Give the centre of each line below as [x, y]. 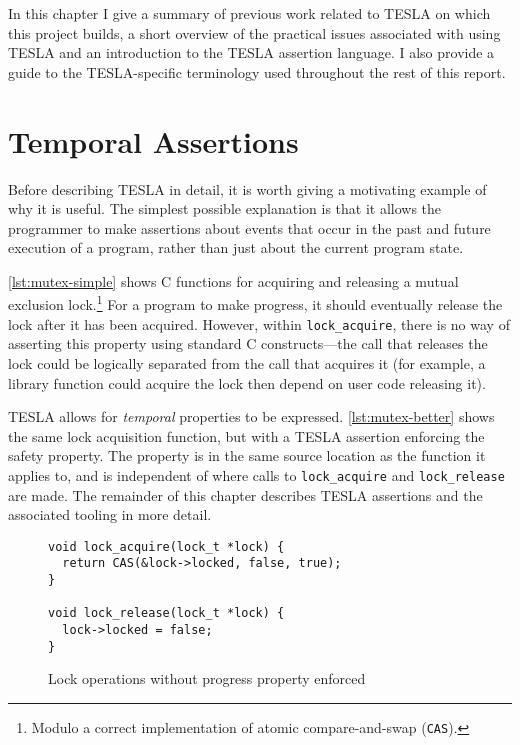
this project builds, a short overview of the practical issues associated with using [254, 32]
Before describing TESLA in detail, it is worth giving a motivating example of [247, 188]
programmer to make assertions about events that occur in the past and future [249, 227]
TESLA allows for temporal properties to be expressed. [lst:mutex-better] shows [251, 416]
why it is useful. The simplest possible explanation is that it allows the [225, 208]
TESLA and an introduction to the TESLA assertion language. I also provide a [251, 52]
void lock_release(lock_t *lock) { [166, 613]
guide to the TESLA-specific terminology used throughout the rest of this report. [257, 71]
